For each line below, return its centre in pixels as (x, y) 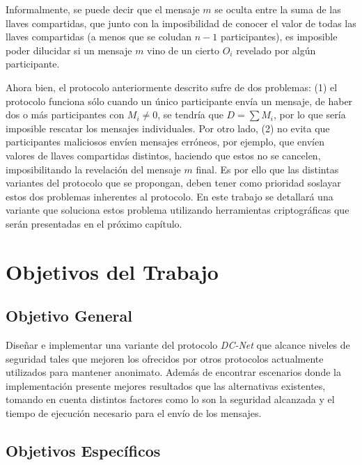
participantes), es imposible (279, 37)
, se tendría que (190, 115)
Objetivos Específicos (83, 451)
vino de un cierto (183, 50)
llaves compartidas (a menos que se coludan (99, 37)
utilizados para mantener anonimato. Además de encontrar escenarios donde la (173, 372)
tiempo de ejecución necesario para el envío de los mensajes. (134, 413)
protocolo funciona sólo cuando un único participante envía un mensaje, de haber (179, 101)
